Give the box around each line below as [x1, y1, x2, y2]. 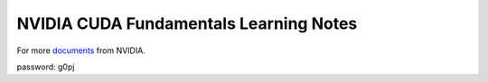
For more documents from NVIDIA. [16, 45, 146, 56]
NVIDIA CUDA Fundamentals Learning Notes [16, 14, 358, 33]
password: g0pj [16, 61, 75, 72]
